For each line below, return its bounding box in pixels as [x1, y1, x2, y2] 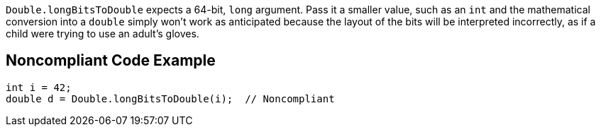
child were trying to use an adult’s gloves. [6, 28, 199, 40]
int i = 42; [6, 81, 72, 93]
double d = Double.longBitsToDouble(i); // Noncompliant [6, 92, 335, 104]
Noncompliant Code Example [6, 52, 216, 70]
